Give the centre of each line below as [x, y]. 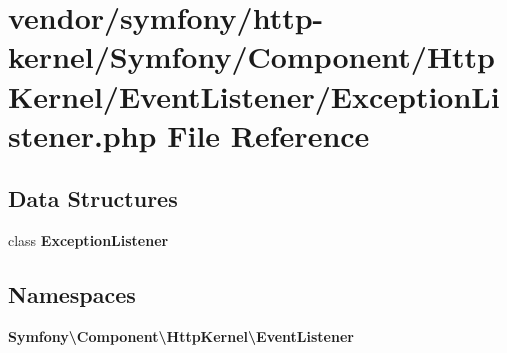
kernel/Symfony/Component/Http [252, 56]
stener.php [82, 134]
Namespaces [72, 294]
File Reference [268, 134]
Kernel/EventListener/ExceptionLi [254, 95]
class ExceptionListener [88, 240]
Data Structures [93, 198]
